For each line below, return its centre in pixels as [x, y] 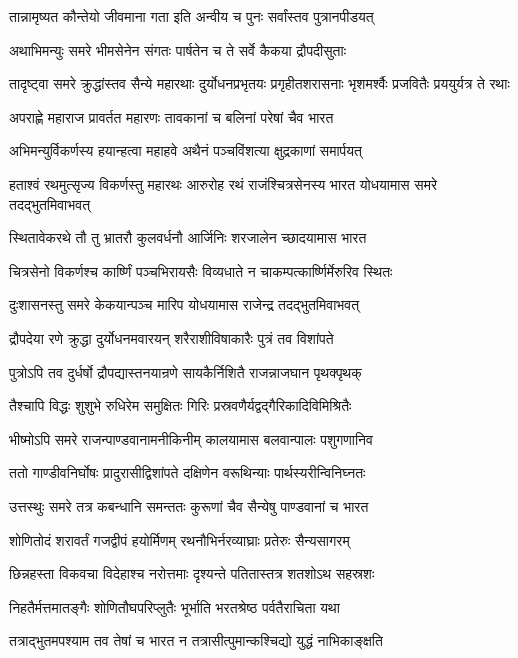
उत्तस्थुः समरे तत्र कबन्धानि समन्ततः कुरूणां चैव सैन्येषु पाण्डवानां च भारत [189, 505]
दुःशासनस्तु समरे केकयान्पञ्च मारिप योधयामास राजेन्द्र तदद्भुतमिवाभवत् [184, 304]
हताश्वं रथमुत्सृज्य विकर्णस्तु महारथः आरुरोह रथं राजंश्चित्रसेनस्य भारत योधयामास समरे [223, 183]
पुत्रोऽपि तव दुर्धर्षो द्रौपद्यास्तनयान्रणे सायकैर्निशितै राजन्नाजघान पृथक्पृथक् [185, 371]
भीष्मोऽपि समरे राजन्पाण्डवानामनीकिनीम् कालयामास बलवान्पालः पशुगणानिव [191, 438]
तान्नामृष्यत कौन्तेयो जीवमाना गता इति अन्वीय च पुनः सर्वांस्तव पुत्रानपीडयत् [191, 16]
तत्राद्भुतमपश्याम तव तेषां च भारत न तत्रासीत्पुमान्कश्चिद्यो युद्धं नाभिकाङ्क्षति [196, 640]
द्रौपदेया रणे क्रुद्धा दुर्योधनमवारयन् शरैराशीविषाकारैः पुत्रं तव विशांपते [171, 337]
